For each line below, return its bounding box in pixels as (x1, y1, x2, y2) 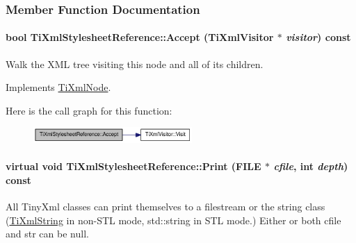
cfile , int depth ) (273, 159, 348, 174)
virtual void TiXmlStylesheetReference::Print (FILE (6, 159, 261, 174)
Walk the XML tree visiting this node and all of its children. (6, 56, 264, 71)
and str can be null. (6, 226, 89, 241)
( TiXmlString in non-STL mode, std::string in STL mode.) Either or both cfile (6, 212, 341, 227)
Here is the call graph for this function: (6, 103, 172, 117)
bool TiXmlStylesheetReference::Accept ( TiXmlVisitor (6, 30, 274, 44)
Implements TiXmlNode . (6, 80, 111, 94)
